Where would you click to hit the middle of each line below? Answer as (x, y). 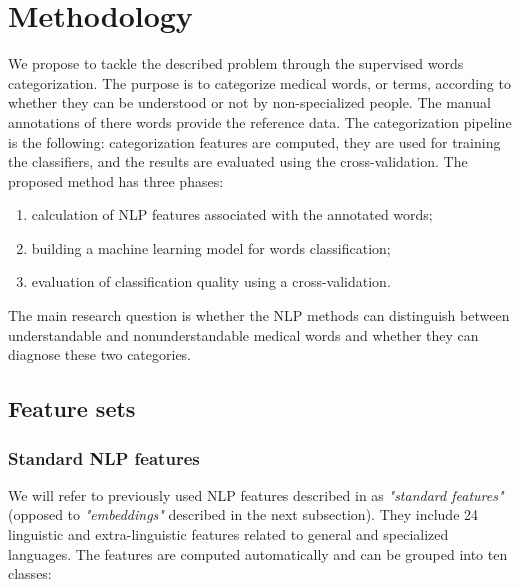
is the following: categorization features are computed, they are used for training (254, 141)
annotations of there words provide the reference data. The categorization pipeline (260, 121)
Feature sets (72, 408)
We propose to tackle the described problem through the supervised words (236, 63)
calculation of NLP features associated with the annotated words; (232, 214)
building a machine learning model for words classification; (211, 247)
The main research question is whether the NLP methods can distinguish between (259, 315)
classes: (30, 573)
